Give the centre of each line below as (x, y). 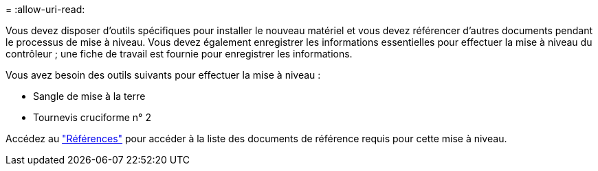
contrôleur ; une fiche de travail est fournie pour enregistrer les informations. (179, 54)
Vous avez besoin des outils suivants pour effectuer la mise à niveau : (163, 75)
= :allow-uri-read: (45, 9)
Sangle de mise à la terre (89, 96)
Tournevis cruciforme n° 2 (92, 117)
